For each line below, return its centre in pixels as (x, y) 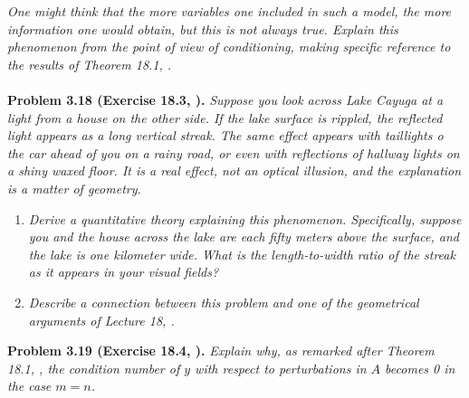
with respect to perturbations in (281, 368)
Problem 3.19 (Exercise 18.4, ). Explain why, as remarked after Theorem (221, 351)
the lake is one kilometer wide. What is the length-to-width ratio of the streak (242, 254)
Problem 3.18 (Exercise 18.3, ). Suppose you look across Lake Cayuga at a (225, 99)
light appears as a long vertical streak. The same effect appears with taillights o (225, 135)
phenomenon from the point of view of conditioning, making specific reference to (229, 47)
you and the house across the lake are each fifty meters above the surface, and (244, 237)
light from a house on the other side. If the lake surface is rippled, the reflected (225, 117)
